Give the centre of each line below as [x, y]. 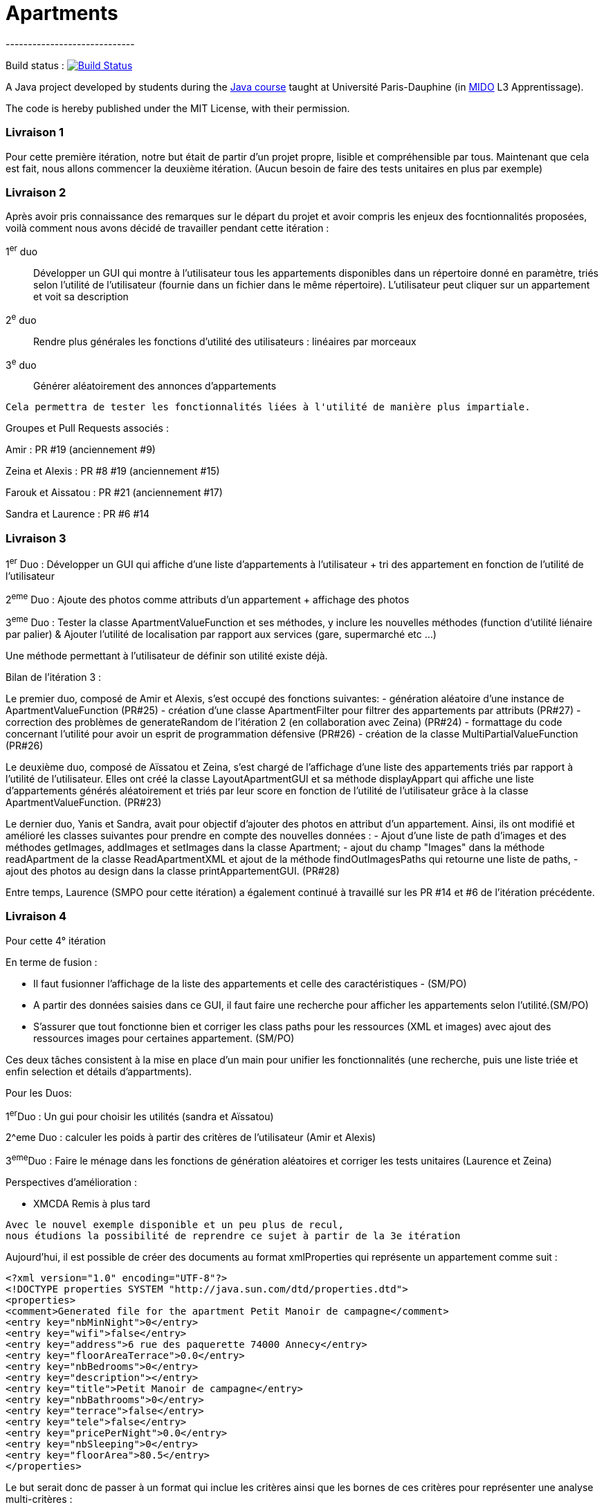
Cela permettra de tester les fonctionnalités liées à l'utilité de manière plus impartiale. [268, 407]
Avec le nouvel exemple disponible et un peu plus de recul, [175, 1225]
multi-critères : [39, 1499]
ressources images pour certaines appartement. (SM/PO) [164, 1038]
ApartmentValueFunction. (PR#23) [84, 802]
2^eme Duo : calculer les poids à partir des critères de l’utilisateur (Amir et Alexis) [191, 1138]
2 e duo [21, 319]
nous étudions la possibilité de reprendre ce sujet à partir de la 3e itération [233, 1236]
